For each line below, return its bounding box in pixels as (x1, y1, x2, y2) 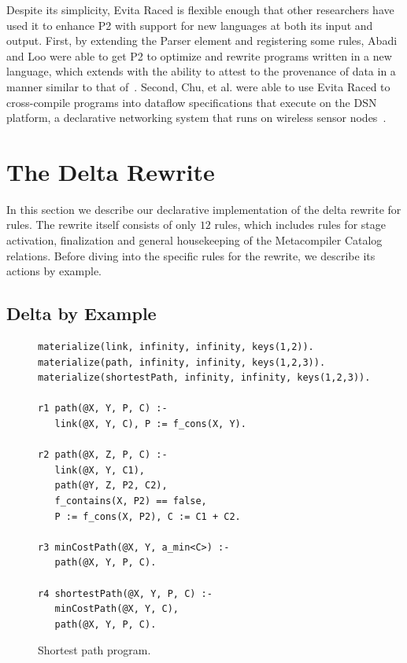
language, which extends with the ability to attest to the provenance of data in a (6, 63, 396, 79)
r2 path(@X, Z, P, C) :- (38, 449, 168, 461)
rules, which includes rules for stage (214, 216, 386, 233)
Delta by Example (6, 301, 157, 326)
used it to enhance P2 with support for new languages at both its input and (6, 17, 373, 33)
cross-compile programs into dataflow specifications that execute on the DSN (6, 94, 377, 110)
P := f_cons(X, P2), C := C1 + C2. (54, 510, 241, 522)
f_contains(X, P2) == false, (54, 495, 207, 506)
